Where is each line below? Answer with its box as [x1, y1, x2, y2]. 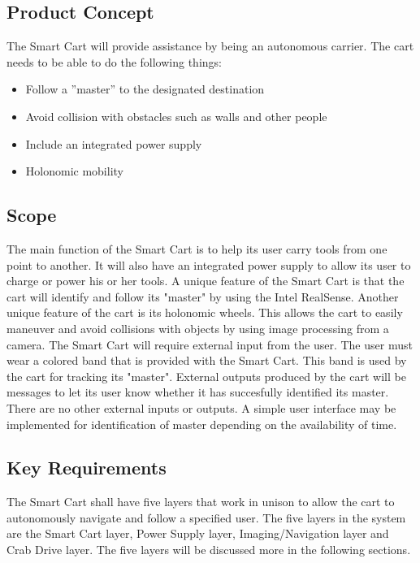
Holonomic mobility [25, 162, 123, 180]
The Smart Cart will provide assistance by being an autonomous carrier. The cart [6, 37, 414, 54]
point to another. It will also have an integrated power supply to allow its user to [6, 256, 411, 273]
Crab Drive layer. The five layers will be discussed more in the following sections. [6, 541, 411, 558]
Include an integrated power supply [25, 135, 202, 152]
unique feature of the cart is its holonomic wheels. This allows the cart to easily [6, 304, 403, 321]
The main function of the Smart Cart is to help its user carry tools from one [6, 240, 388, 257]
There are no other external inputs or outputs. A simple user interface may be [6, 399, 396, 416]
